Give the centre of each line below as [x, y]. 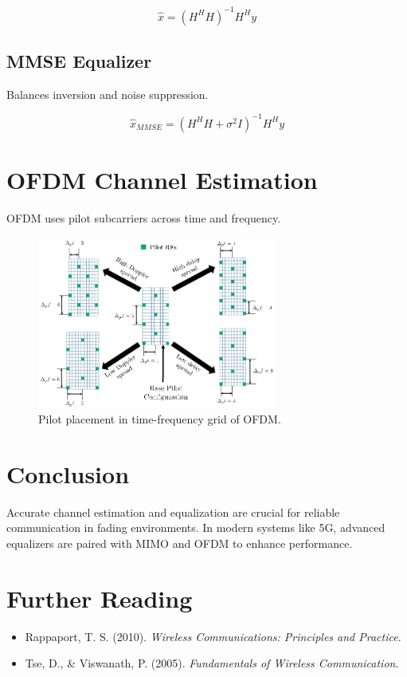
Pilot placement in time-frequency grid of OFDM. [160, 419]
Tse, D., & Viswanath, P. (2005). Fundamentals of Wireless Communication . [212, 663]
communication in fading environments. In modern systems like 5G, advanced [196, 527]
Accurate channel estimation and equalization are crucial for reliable [173, 512]
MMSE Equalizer [79, 60]
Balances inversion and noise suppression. [108, 94]
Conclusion [68, 473]
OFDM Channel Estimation [162, 179]
